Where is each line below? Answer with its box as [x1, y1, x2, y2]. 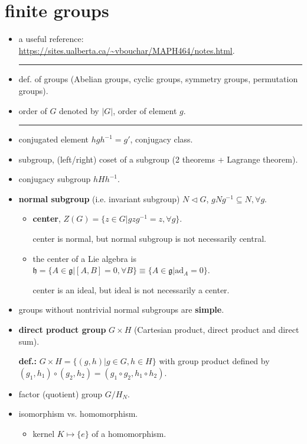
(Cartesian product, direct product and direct [133, 323, 299, 336]
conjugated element [18, 133, 89, 145]
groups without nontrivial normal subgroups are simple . [18, 303, 224, 316]
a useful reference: [18, 33, 84, 45]
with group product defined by [159, 355, 270, 367]
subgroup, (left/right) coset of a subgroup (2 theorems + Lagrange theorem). [18, 153, 298, 165]
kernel [32, 427, 55, 439]
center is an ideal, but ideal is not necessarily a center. [32, 283, 230, 296]
